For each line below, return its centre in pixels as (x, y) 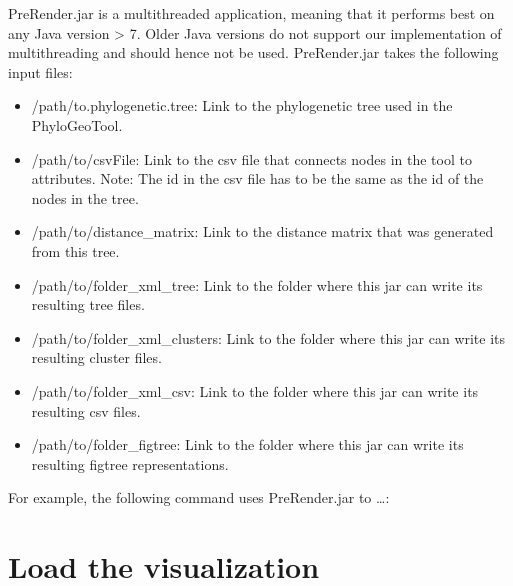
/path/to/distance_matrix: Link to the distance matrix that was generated (262, 231)
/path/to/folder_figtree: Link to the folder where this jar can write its (247, 444)
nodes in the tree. (85, 197)
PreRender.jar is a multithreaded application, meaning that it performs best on (251, 13)
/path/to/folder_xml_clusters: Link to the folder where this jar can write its (268, 337)
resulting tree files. (88, 304)
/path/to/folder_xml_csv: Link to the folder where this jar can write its (255, 390)
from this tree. (75, 250)
